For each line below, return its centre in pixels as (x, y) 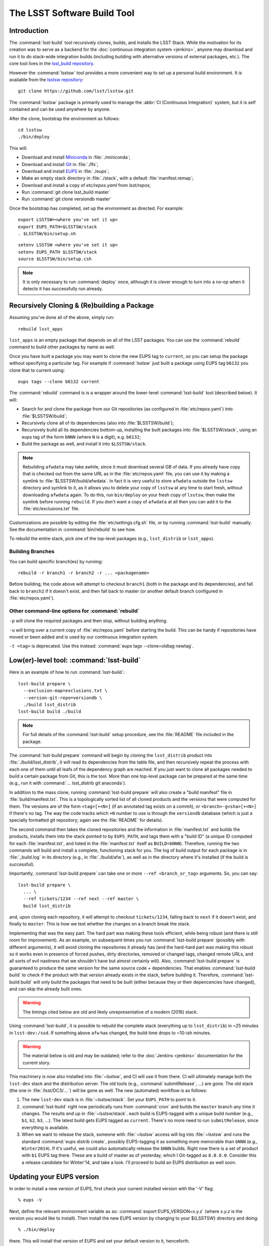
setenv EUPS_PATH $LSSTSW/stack (58, 252)
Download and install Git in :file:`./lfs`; (60, 164)
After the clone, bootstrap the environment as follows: (65, 118)
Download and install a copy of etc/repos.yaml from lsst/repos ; (86, 185)
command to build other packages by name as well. (62, 347)
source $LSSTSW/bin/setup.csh (55, 259)
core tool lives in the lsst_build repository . (52, 64)
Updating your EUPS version (54, 1176)
